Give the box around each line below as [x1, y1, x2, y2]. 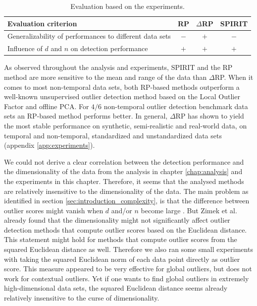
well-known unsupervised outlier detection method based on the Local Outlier [4, 91, 240, 102]
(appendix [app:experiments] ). [4, 140, 95, 150]
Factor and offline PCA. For [4, 101, 89, 111]
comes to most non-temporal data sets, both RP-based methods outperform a [4, 81, 240, 92]
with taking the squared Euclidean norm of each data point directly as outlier [4, 253, 240, 264]
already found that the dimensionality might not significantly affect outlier [4, 215, 230, 225]
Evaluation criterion [7, 18, 77, 28]
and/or [111, 205, 132, 215]
